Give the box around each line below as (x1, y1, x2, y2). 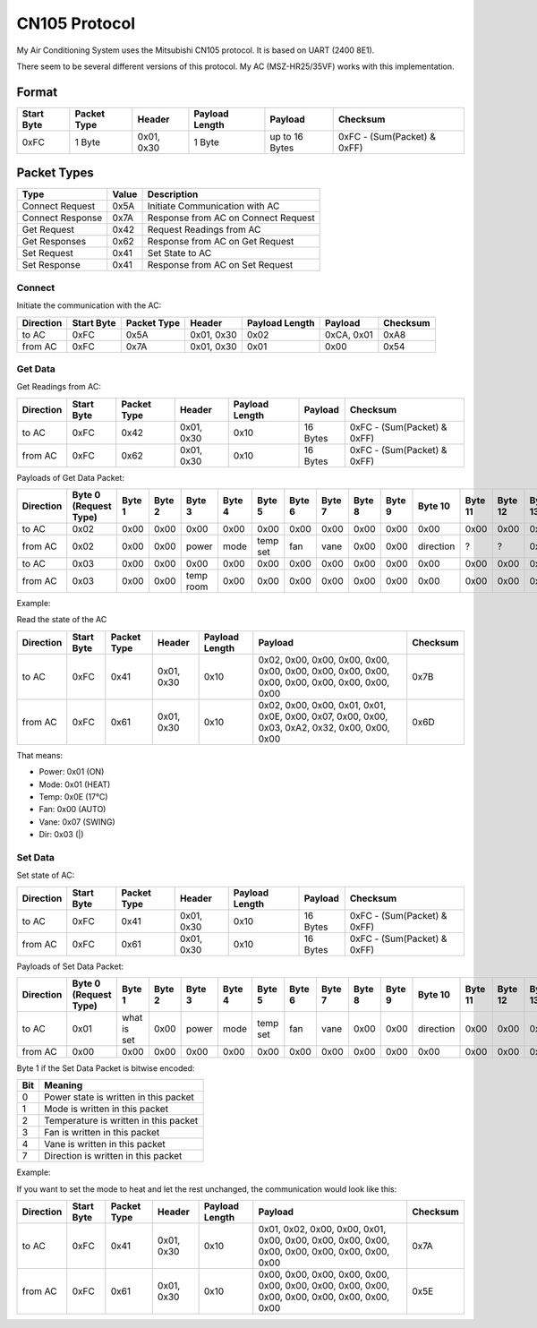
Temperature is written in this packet (43, 1115, 199, 1127)
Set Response (21, 259, 81, 271)
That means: (16, 750, 63, 760)
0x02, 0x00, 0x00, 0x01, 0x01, (258, 698, 387, 711)
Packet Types (16, 166, 94, 181)
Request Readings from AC (147, 224, 261, 236)
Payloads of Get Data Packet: (16, 472, 125, 483)
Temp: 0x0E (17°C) (38, 791, 108, 801)
